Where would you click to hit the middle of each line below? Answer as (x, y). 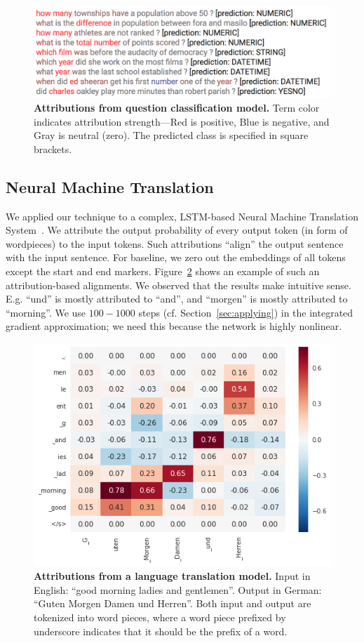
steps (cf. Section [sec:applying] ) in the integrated (246, 312)
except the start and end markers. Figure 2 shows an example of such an (163, 271)
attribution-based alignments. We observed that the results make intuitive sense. (178, 285)
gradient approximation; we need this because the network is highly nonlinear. (174, 326)
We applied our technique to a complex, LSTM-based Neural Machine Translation (182, 216)
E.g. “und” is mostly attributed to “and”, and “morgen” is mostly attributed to (177, 299)
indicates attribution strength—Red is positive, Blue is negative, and (182, 121)
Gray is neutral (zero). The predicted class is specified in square (171, 135)
